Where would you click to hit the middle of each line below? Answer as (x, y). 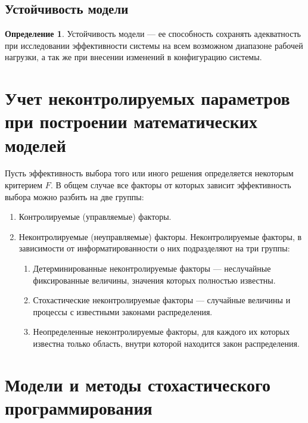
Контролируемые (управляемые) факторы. (95, 217)
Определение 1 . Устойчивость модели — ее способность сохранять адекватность (153, 34)
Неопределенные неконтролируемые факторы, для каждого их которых (161, 332)
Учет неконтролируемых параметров (147, 98)
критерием (24, 185)
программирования (79, 407)
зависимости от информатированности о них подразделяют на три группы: (154, 248)
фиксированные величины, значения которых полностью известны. (154, 280)
